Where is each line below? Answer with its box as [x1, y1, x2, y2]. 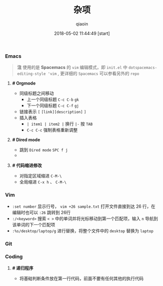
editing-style [17, 71, 46, 76]
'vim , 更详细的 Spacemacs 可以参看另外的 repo [48, 70, 140, 76]
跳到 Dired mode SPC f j [19, 147, 68, 153]
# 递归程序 [12, 265, 34, 271]
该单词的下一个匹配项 [12, 221, 55, 227]
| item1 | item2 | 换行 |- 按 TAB [26, 121, 93, 127]
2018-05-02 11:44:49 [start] [54, 30, 110, 36]
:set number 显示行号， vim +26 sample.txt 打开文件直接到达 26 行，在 [12, 203, 156, 209]
